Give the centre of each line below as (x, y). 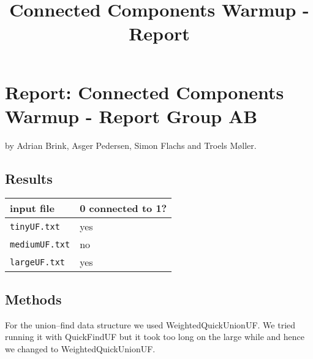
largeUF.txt (38, 262)
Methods (33, 299)
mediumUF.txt (40, 244)
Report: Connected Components (145, 92)
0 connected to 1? (123, 208)
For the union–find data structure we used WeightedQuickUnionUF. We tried (150, 324)
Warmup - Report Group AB (131, 115)
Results (29, 178)
